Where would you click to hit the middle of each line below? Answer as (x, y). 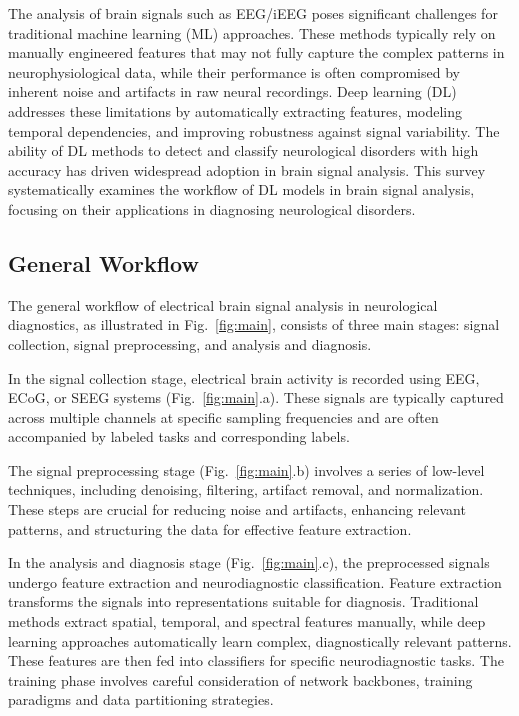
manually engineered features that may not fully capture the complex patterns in (256, 52)
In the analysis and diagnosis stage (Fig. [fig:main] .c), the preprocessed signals (249, 562)
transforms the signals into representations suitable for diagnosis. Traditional (243, 601)
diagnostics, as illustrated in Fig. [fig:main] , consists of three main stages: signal (254, 324)
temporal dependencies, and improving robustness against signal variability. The (254, 130)
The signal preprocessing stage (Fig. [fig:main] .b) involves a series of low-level (246, 469)
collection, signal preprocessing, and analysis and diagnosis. (190, 343)
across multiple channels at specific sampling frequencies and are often (223, 416)
